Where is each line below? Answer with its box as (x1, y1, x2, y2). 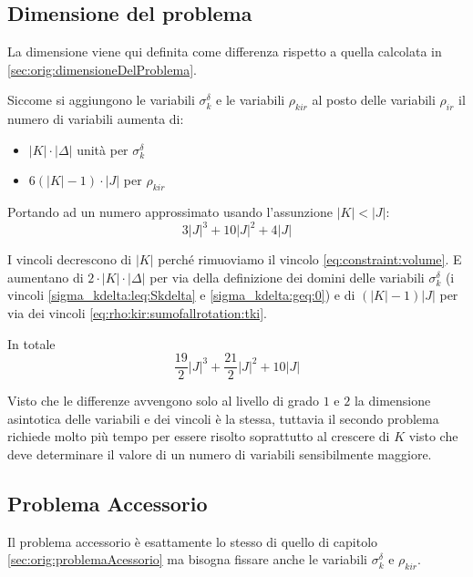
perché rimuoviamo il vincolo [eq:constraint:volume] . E (158, 250, 462, 269)
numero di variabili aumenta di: (7, 109, 184, 129)
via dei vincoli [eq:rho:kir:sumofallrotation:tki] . (7, 304, 267, 323)
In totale (7, 334, 56, 353)
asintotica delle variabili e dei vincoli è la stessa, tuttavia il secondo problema (7, 408, 439, 428)
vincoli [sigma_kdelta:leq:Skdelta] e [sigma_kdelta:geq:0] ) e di (7, 285, 355, 304)
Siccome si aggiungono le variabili (7, 90, 195, 109)
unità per (77, 139, 129, 159)
